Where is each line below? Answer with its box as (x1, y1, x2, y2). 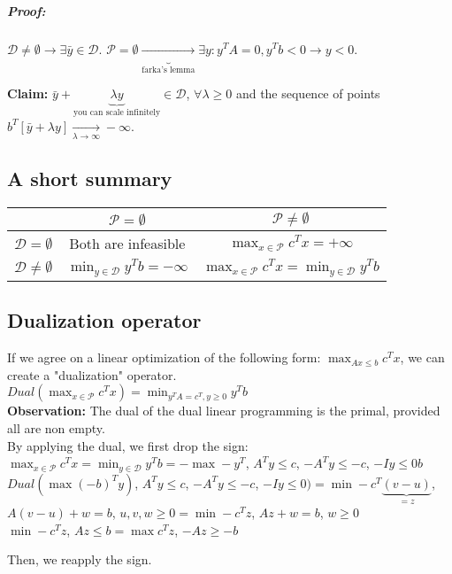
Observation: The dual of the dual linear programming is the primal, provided (7, 401, 441, 420)
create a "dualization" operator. (7, 365, 177, 384)
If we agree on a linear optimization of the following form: (7, 348, 321, 367)
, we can (400, 348, 445, 367)
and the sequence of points (235, 84, 380, 103)
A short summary (7, 165, 172, 192)
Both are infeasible (69, 233, 186, 254)
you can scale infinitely (73, 108, 161, 118)
